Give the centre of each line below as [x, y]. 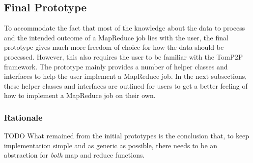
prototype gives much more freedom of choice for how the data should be [114, 47]
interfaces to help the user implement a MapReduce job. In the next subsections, [126, 76]
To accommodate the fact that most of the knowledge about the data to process [125, 28]
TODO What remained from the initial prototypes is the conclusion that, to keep [127, 136]
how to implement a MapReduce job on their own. [80, 95]
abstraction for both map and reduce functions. [74, 155]
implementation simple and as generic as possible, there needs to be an [111, 145]
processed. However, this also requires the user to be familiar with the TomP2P [124, 56]
